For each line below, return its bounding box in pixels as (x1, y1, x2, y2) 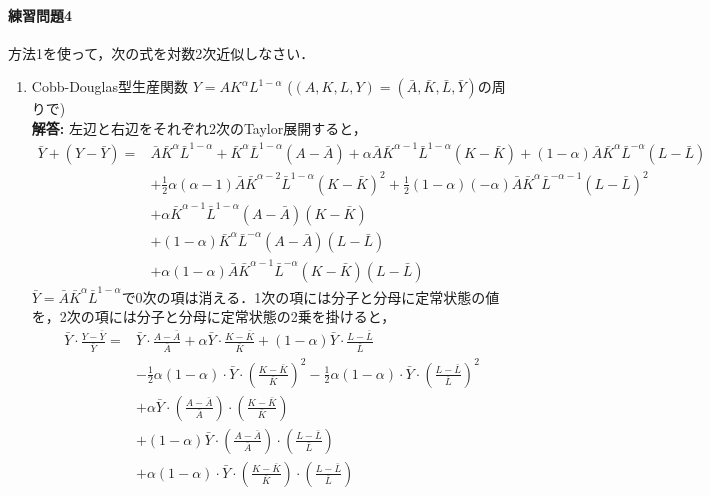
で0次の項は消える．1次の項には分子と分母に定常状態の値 (121, 286, 500, 307)
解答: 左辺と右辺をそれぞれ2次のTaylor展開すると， (31, 117, 367, 138)
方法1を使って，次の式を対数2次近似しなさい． (8, 42, 315, 63)
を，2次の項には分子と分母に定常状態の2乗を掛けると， (31, 306, 396, 327)
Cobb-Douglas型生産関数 (31, 76, 189, 97)
